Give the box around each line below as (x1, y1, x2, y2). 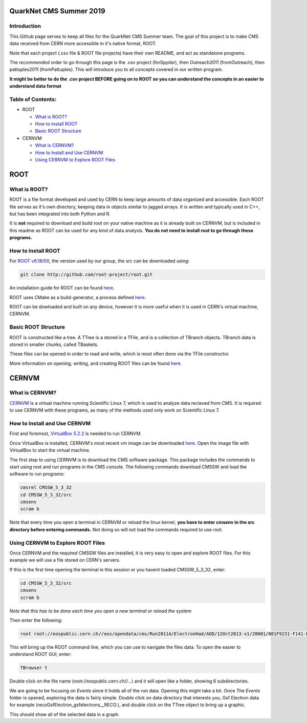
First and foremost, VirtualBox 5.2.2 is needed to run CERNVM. (9, 430, 142, 437)
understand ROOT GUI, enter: (9, 651, 72, 657)
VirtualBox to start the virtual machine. (9, 447, 91, 453)
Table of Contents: (9, 95, 57, 102)
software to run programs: (9, 471, 65, 477)
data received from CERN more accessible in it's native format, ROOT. (9, 40, 157, 47)
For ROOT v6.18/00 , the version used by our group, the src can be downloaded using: (9, 258, 190, 264)
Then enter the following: (9, 617, 62, 623)
